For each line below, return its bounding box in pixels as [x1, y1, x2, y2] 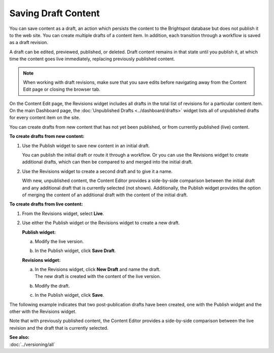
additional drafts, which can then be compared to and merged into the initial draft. [22, 159, 193, 165]
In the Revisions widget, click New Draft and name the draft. [35, 266, 161, 272]
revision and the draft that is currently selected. [9, 325, 109, 331]
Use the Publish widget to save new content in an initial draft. [22, 143, 150, 149]
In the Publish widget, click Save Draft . [35, 248, 116, 254]
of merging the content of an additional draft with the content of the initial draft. [22, 192, 188, 198]
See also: [9, 334, 30, 340]
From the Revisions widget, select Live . [22, 210, 104, 217]
